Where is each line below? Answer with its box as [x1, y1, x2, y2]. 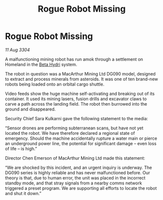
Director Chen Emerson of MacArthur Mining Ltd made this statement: [5, 155, 145, 161]
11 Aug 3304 [5, 47, 30, 53]
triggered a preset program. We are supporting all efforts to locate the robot [5, 185, 157, 191]
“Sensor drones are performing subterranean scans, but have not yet [5, 125, 144, 131]
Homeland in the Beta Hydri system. [5, 61, 77, 67]
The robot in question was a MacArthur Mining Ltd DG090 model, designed [5, 71, 156, 76]
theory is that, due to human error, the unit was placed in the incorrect [5, 175, 146, 181]
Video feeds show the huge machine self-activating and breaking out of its [5, 91, 155, 96]
